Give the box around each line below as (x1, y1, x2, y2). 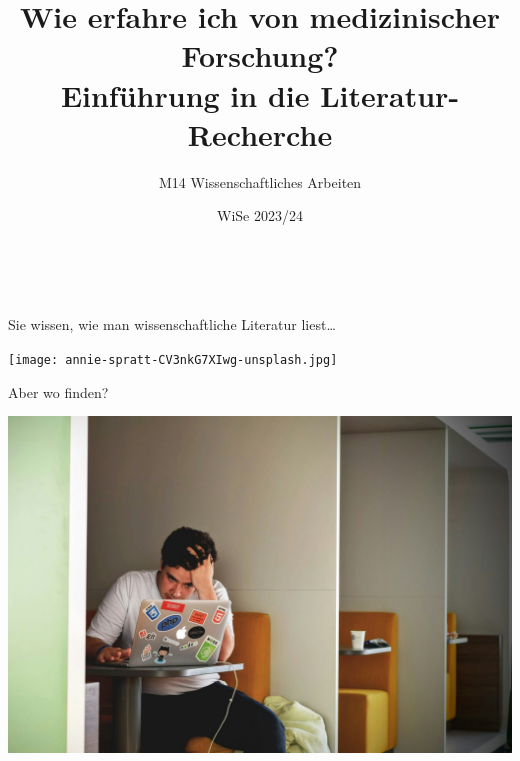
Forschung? (181, 35, 339, 76)
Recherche (187, 113, 333, 154)
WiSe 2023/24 (217, 205, 303, 226)
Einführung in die (60, 74, 310, 115)
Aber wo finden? (8, 381, 109, 402)
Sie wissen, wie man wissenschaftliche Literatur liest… (8, 314, 336, 335)
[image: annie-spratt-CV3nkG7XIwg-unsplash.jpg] (8, 353, 338, 368)
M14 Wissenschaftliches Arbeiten (158, 171, 362, 192)
